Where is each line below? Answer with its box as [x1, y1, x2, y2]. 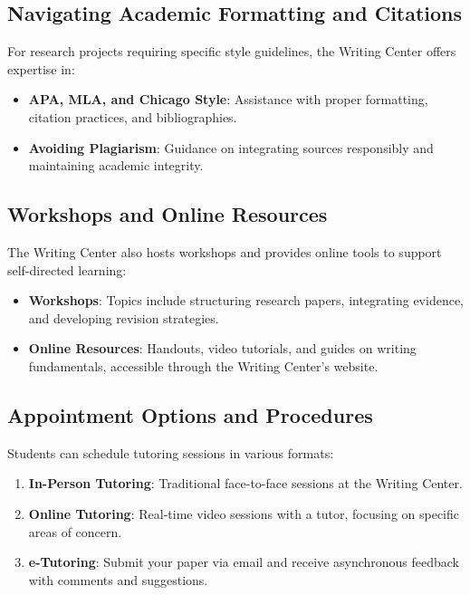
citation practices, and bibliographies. [28, 107, 237, 126]
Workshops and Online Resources [7, 200, 328, 228]
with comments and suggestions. [28, 570, 208, 589]
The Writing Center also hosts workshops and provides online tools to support [7, 242, 442, 261]
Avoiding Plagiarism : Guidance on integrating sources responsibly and [28, 138, 434, 157]
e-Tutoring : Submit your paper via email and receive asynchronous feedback [28, 552, 460, 571]
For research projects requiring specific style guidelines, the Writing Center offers [7, 42, 456, 61]
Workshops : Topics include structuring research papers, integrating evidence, [28, 291, 464, 310]
